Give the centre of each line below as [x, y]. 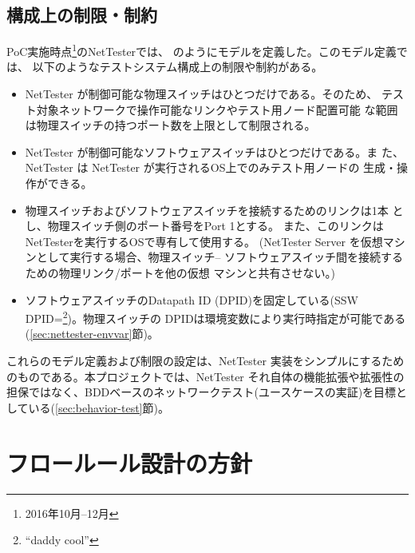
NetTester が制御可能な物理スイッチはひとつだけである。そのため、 [202, 94]
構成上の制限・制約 [82, 15]
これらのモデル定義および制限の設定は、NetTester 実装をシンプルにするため [206, 361]
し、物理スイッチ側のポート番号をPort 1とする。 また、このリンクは [204, 226]
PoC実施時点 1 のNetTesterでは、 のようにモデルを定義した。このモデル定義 [202, 50]
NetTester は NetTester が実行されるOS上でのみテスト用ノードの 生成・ [211, 167]
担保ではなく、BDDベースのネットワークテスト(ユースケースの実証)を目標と [207, 392]
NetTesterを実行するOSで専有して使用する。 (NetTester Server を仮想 [204, 241]
